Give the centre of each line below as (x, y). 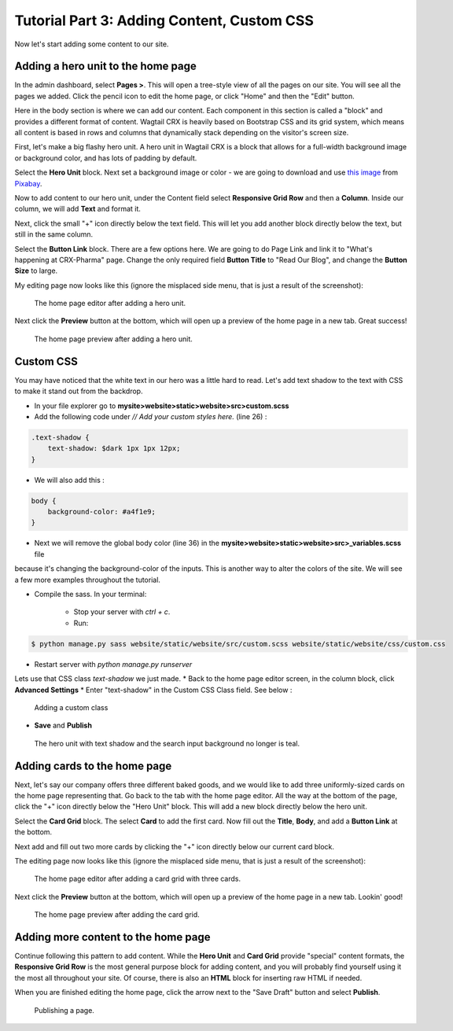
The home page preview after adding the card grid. (117, 915)
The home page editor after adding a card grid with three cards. (138, 879)
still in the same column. (54, 234)
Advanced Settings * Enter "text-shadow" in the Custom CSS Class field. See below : (153, 690)
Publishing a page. (64, 1010)
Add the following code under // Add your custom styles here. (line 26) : (151, 416)
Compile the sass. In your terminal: (90, 595)
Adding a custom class (71, 707)
